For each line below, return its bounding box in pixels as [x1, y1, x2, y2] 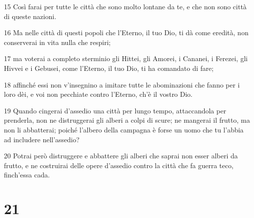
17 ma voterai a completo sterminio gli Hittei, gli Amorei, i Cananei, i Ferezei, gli [4, 53, 248, 64]
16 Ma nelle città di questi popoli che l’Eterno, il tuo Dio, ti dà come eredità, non [4, 27, 249, 38]
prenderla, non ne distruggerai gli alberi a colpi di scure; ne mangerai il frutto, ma [4, 115, 250, 125]
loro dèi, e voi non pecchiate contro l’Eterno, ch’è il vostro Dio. [4, 89, 193, 99]
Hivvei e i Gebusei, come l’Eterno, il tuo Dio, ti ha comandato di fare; [4, 63, 214, 73]
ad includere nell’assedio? [4, 134, 80, 144]
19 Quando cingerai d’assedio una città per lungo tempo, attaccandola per [4, 105, 226, 115]
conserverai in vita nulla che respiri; [4, 37, 111, 47]
